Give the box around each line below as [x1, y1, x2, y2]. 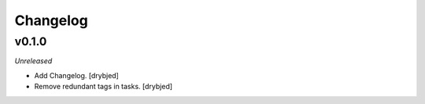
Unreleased [14, 56, 53, 66]
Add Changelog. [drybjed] [34, 70, 120, 80]
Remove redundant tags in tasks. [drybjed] [34, 82, 173, 91]
